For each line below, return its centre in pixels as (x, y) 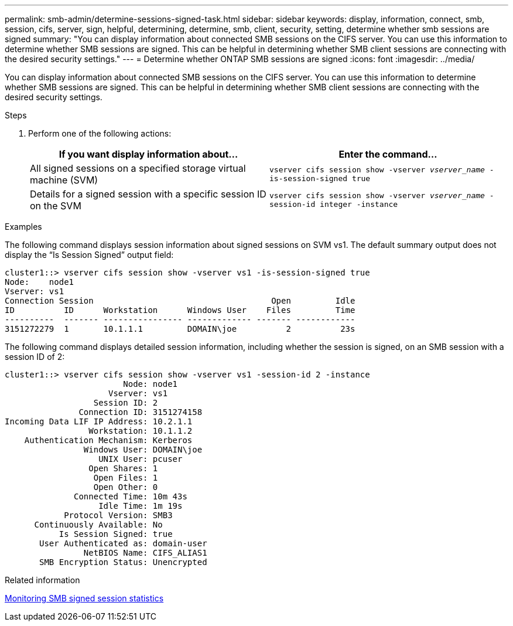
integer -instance (359, 204)
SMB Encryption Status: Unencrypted (123, 562)
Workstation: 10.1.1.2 (141, 431)
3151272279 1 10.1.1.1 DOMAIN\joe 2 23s (180, 329)
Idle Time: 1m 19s (141, 506)
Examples (23, 227)
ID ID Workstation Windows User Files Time (180, 310)
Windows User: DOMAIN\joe (143, 450)
